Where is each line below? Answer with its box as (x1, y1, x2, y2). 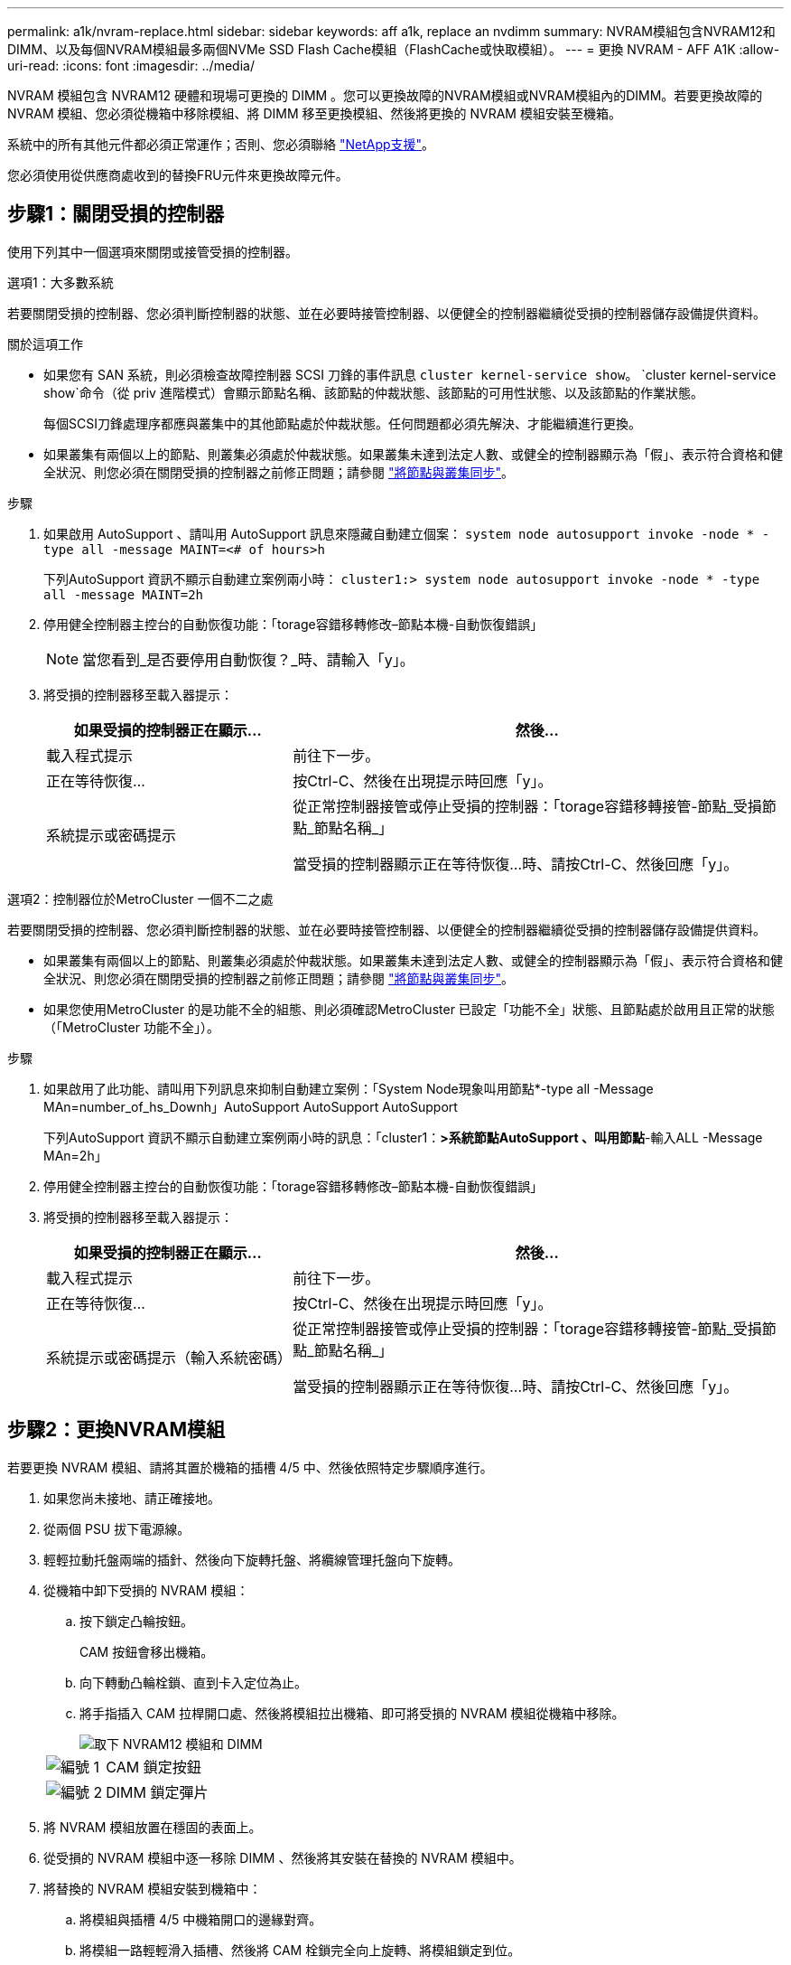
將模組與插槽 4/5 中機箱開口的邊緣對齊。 (79, 1911, 322, 1927)
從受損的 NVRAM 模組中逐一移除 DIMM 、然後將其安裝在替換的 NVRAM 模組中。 (43, 1849, 522, 1866)
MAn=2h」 (43, 1147, 107, 1163)
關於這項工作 (7, 335, 83, 352)
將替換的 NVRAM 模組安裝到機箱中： (43, 1880, 262, 1896)
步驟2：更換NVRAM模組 (7, 1418, 225, 1442)
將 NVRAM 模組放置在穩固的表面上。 (43, 1819, 262, 1835)
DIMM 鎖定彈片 (106, 1782, 209, 1801)
